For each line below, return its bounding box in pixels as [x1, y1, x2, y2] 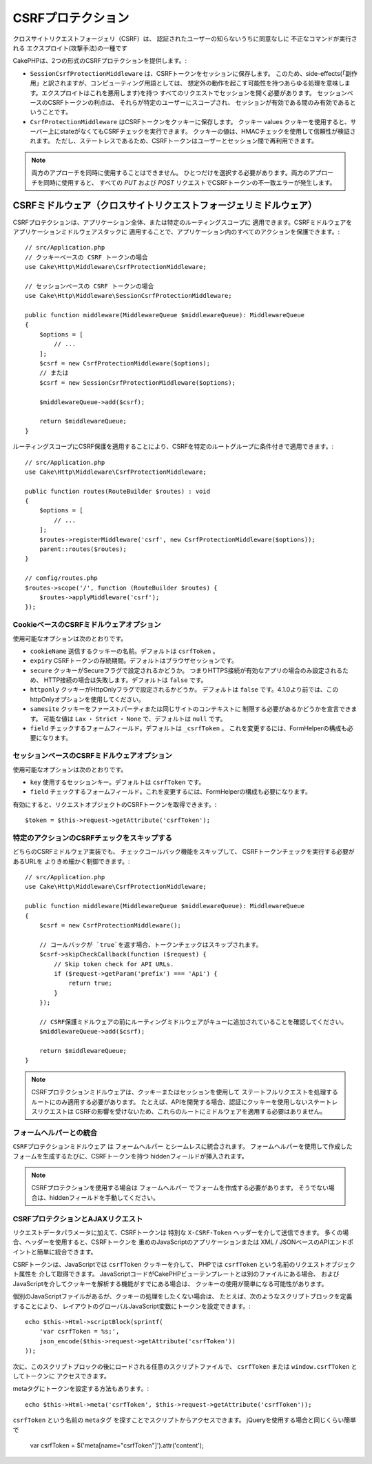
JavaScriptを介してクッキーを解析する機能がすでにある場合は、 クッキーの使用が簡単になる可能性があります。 [12, 1279, 328, 1287]
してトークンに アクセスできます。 [12, 1372, 110, 1380]
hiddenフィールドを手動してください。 [49, 1193, 160, 1201]
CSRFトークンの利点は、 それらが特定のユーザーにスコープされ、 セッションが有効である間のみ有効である [48, 98, 351, 106]
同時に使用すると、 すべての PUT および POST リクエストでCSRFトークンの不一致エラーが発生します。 [43, 178, 336, 186]
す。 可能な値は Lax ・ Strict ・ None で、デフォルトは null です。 [30, 714, 227, 723]
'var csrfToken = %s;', [39, 1327, 120, 1336]
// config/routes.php [25, 574, 98, 582]
